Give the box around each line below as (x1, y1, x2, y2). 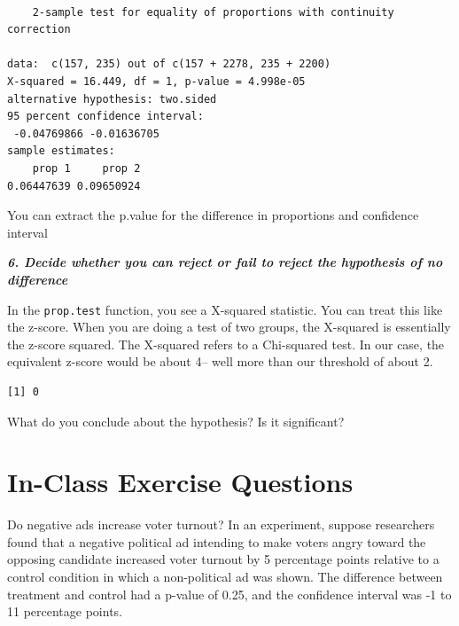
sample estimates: (7, 145, 115, 158)
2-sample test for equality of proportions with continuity (32, 5, 394, 19)
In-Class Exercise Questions (7, 464, 354, 500)
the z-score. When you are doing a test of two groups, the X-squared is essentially (7, 317, 451, 336)
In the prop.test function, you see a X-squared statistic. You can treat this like (7, 300, 443, 318)
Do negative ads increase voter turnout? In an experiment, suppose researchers (7, 515, 435, 534)
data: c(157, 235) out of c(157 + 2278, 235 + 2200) (7, 58, 331, 71)
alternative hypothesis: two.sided (7, 92, 217, 106)
